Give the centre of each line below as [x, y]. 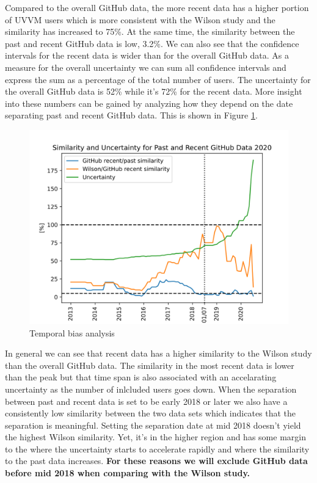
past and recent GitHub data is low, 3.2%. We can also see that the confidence [152, 43]
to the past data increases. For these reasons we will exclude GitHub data [156, 461]
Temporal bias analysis [72, 332]
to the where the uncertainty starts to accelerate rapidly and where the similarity [157, 448]
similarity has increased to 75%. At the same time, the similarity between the [150, 31]
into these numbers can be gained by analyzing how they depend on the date [149, 103]
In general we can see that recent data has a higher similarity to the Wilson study [158, 353]
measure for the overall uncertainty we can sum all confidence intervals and [146, 67]
